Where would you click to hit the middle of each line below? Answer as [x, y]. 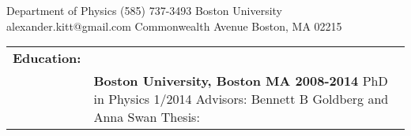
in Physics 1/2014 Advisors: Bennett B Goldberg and [241, 99]
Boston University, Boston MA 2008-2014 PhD [241, 81]
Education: [47, 58]
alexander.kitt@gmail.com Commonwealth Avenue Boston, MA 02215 [174, 26]
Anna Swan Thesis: [147, 117]
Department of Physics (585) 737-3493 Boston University [145, 10]
